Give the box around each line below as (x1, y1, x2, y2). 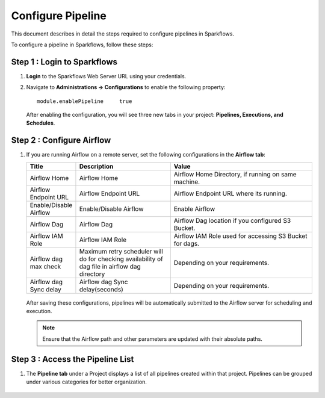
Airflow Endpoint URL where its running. (173, 189, 287, 197)
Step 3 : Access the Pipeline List (11, 354, 134, 364)
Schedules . (26, 119, 55, 126)
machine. (173, 178, 200, 186)
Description (79, 162, 114, 170)
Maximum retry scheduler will (79, 247, 164, 255)
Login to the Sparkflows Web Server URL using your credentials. (26, 72, 187, 79)
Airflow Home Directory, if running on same (173, 170, 297, 178)
